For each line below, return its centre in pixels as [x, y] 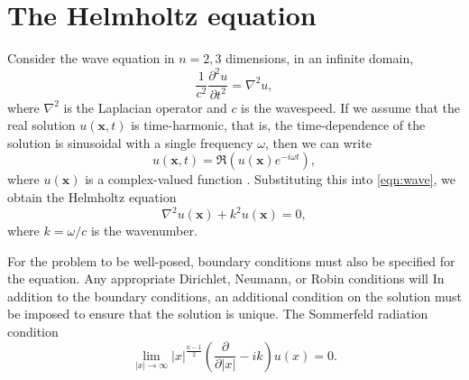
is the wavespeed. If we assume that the [351, 107]
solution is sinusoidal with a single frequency [130, 142]
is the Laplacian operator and [145, 107]
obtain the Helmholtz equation [92, 197]
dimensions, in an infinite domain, [320, 58]
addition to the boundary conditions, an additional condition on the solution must [234, 296]
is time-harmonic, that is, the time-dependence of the [278, 125]
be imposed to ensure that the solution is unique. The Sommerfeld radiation [218, 314]
